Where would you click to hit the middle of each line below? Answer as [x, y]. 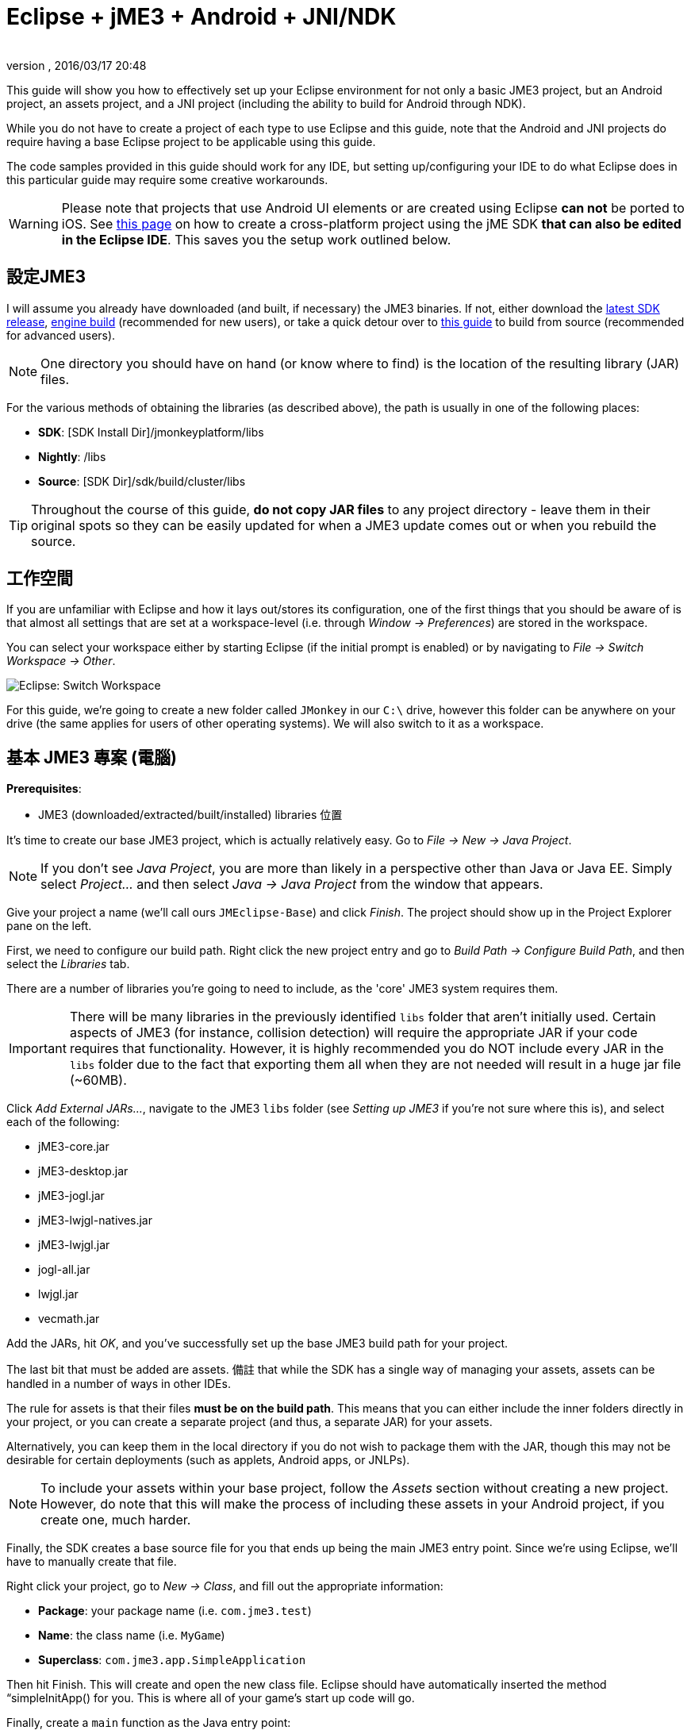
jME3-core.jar [74, 1147]
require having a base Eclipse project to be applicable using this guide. [191, 141]
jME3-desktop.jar [83, 1171]
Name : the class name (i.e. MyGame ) [132, 1636]
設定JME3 [46, 277]
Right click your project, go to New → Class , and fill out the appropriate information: [225, 1586]
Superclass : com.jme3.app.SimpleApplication [172, 1660]
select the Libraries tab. [68, 964]
